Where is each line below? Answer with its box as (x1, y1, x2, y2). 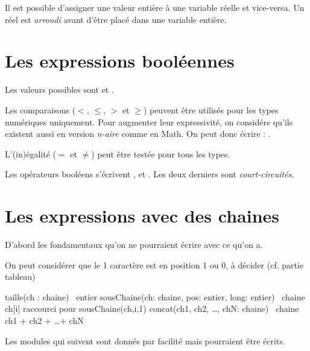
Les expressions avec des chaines (5, 203, 280, 228)
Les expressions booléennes (5, 48, 235, 73)
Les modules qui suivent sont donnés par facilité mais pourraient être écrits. (5, 334, 285, 347)
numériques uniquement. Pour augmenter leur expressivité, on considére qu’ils (5, 115, 293, 128)
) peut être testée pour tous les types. (91, 147, 230, 160)
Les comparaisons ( (5, 103, 76, 116)
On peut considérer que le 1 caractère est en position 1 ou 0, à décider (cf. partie (5, 258, 304, 271)
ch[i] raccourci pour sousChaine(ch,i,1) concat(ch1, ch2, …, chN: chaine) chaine (5, 302, 299, 315)
